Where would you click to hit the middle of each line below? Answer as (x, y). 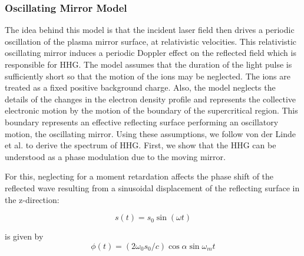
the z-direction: (32, 199)
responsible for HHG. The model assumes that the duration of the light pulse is (148, 64)
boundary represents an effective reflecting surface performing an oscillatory (142, 122)
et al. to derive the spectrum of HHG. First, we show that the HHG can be (141, 145)
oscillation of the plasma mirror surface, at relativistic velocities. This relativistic (151, 41)
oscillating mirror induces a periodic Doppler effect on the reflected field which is (151, 53)
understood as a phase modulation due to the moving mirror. (115, 156)
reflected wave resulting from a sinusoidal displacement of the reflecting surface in (152, 187)
